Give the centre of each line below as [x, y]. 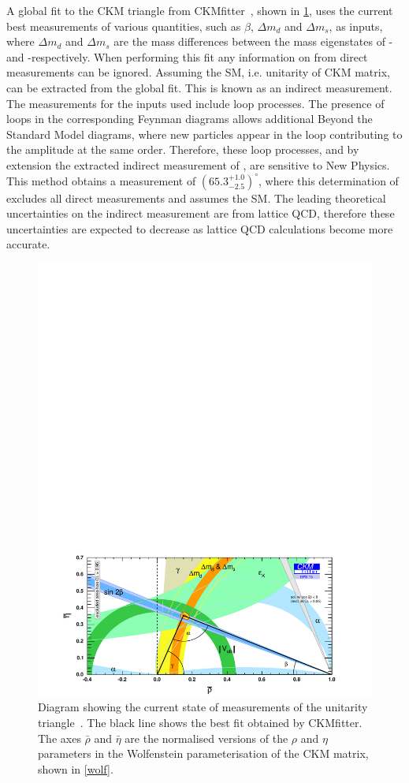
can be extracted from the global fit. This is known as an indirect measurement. [199, 87]
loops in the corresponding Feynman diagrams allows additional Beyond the [190, 119]
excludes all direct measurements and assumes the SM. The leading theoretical [196, 198]
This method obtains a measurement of [101, 180]
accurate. [28, 244]
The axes [59, 738]
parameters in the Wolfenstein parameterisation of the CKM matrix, [203, 753]
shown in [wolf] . [76, 768]
